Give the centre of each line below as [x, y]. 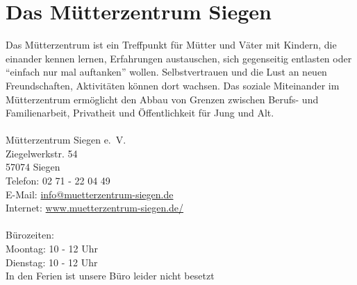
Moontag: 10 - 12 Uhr [52, 249]
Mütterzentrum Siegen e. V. [66, 140]
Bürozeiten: [30, 235]
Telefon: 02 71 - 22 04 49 [58, 181]
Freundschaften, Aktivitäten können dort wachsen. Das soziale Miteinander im [173, 85]
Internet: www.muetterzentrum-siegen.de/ [95, 208]
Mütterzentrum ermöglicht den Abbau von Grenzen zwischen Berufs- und [162, 99]
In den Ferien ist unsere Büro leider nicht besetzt [110, 276]
